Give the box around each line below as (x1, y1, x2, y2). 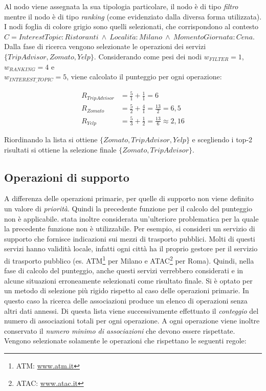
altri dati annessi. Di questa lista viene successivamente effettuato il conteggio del (4, 305, 259, 316)
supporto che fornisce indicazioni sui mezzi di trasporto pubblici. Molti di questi (4, 233, 255, 244)
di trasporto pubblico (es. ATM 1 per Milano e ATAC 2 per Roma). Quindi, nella (4, 253, 254, 266)
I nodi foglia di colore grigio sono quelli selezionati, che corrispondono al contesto (4, 21, 259, 32)
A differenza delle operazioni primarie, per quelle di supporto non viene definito (4, 193, 254, 204)
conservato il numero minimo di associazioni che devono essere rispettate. (4, 325, 235, 336)
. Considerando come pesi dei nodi (94, 51, 202, 61)
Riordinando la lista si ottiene (4, 134, 98, 144)
